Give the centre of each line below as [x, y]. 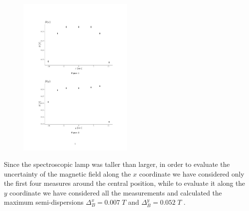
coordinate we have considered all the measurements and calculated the [116, 192]
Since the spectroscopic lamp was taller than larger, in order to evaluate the [117, 164]
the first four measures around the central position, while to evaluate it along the [124, 183]
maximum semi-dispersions [44, 202]
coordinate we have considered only [192, 173]
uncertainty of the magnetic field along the [67, 173]
